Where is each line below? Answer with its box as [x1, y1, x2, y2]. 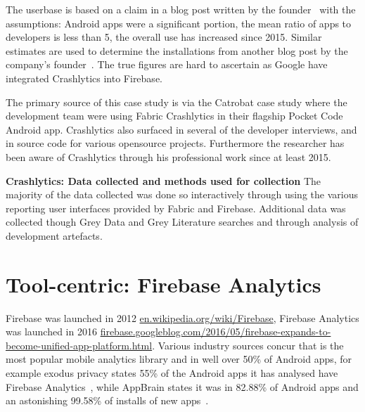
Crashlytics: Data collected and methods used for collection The [6, 173, 321, 188]
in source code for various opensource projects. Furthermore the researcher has [6, 136, 345, 150]
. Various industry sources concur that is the [152, 337, 344, 352]
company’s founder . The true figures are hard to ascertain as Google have [6, 57, 328, 72]
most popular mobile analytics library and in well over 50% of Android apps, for [6, 352, 352, 366]
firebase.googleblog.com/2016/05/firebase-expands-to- [100, 324, 331, 339]
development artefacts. [6, 228, 103, 243]
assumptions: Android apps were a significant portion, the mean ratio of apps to [6, 15, 352, 30]
